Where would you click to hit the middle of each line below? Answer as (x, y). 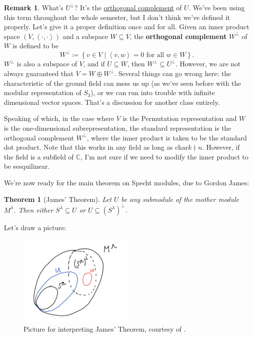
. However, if (221, 147)
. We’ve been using (217, 7)
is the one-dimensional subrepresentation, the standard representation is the (118, 128)
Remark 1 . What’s (34, 7)
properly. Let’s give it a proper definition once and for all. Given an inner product (127, 27)
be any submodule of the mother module (180, 199)
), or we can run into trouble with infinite (153, 92)
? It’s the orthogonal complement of (128, 7)
